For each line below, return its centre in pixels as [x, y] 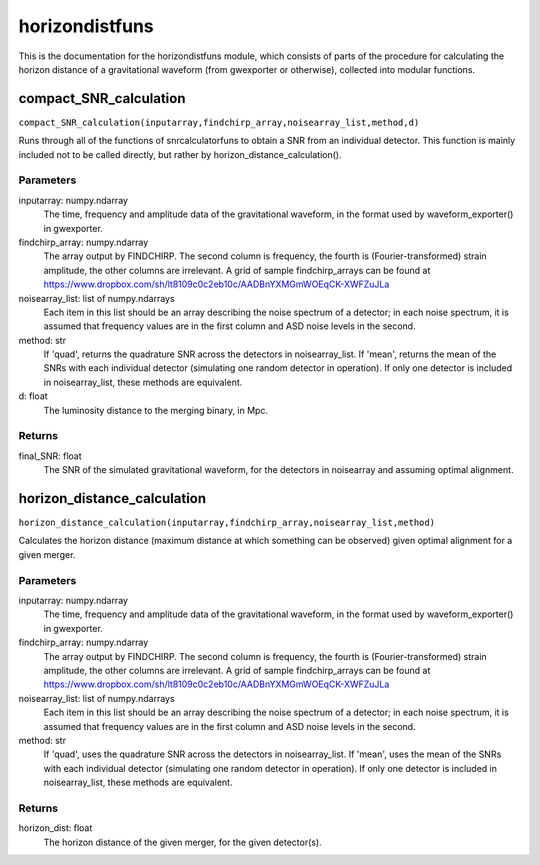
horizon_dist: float [55, 828]
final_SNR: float [50, 456]
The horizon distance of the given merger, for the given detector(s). [182, 842]
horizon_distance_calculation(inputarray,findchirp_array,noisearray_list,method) [226, 523]
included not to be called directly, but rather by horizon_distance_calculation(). [180, 154]
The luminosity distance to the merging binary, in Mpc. [156, 410]
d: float [33, 396]
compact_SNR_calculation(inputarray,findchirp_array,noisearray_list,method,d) [219, 122]
